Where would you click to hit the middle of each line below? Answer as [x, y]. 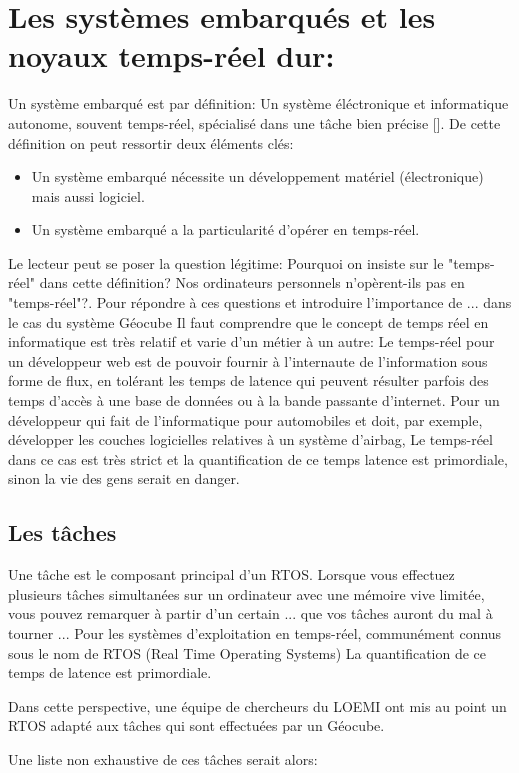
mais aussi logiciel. [88, 195]
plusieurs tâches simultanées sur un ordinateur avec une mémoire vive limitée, [246, 593]
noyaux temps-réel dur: [171, 55]
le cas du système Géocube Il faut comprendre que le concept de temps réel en [248, 321]
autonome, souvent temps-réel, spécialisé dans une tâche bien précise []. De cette [254, 122]
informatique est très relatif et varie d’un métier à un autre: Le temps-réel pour [251, 341]
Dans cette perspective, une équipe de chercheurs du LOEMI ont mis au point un [257, 705]
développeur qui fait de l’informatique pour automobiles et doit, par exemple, [245, 419]
